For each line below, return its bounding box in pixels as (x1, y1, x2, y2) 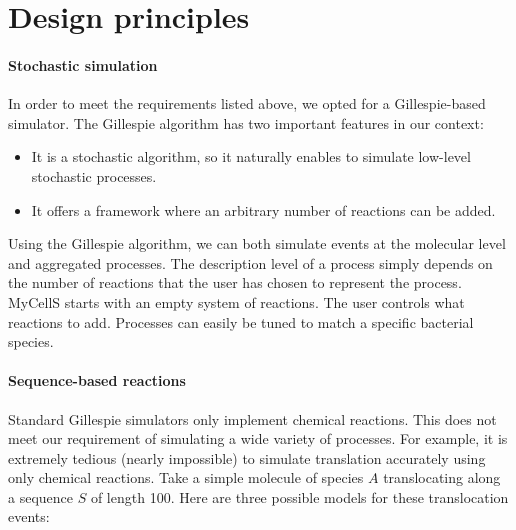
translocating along (383, 467, 501, 488)
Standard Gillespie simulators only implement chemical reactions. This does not (8, 408, 497, 429)
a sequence (8, 486, 74, 507)
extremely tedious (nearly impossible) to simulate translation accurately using (8, 447, 486, 468)
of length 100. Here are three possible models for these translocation (90, 486, 509, 507)
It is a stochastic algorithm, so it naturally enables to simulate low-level (31, 146, 471, 167)
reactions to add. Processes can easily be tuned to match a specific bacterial (8, 311, 474, 332)
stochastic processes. (31, 165, 157, 186)
